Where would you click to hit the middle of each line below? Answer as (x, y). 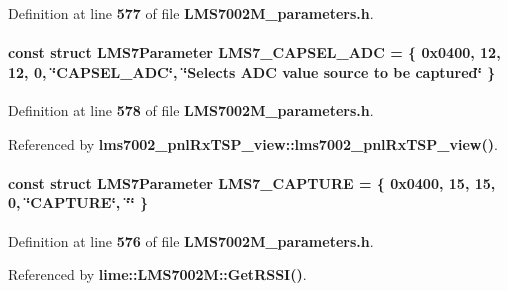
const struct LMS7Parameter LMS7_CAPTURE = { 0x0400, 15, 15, (252, 182)
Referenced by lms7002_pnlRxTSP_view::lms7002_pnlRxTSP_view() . (253, 143)
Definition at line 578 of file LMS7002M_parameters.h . (191, 109)
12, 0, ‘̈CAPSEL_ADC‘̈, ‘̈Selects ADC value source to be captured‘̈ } (252, 71)
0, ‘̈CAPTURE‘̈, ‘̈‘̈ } (78, 202)
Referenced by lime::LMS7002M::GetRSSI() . (157, 274)
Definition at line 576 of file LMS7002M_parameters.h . (191, 240)
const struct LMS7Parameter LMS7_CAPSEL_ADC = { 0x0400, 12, (254, 52)
